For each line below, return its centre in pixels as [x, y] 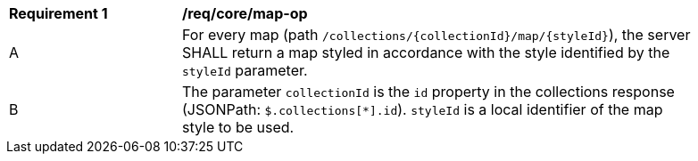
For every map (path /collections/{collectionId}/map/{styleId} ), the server [436, 35]
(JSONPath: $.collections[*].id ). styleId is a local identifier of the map [423, 109]
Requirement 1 [58, 13]
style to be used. [238, 127]
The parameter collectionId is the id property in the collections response [428, 92]
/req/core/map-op [245, 13]
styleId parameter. [245, 70]
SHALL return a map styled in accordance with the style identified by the [426, 52]
